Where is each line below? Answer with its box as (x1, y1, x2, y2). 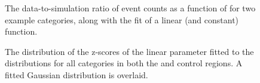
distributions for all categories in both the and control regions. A (5, 57, 243, 69)
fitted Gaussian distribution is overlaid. (5, 68, 148, 81)
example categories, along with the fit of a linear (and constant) (5, 13, 239, 26)
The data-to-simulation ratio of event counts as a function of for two (5, 2, 256, 14)
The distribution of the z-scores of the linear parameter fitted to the (5, 45, 254, 57)
